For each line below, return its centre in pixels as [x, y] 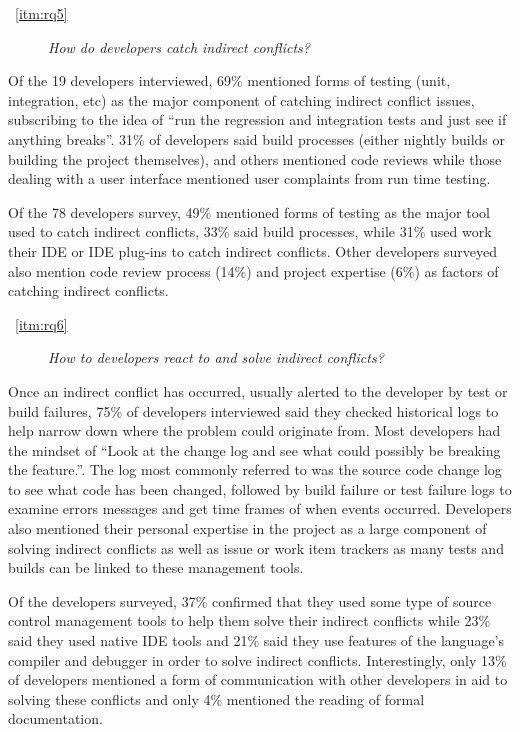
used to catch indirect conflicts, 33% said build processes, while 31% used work [250, 231]
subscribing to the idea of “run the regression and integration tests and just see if [257, 119]
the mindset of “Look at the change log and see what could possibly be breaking [254, 449]
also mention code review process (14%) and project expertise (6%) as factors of [253, 270]
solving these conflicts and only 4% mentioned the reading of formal [216, 698]
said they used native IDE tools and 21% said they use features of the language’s [256, 640]
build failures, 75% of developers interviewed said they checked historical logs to [253, 410]
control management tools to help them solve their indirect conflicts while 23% [249, 620]
